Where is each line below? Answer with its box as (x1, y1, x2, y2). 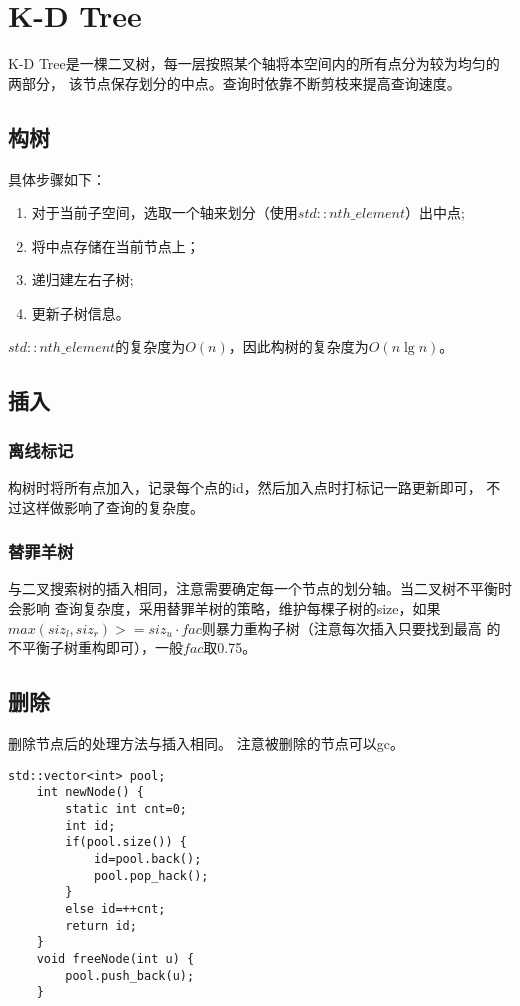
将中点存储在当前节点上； (31, 235, 200, 256)
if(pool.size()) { (65, 835, 187, 850)
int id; (65, 818, 116, 833)
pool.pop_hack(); (93, 868, 209, 883)
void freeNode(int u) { (36, 951, 195, 966)
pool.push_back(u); (65, 968, 195, 983)
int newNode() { (36, 785, 145, 800)
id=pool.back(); (93, 851, 202, 866)
